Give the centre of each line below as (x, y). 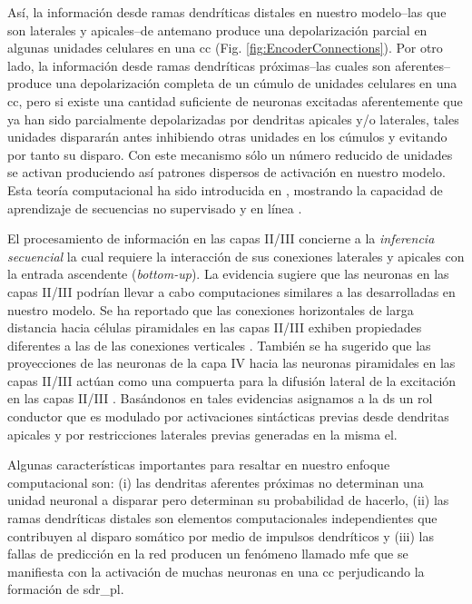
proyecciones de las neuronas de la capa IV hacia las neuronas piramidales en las (231, 363)
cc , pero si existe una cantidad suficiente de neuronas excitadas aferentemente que (235, 100)
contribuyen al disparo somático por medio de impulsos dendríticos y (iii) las (221, 535)
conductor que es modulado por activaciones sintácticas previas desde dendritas (228, 416)
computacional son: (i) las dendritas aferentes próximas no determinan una (216, 482)
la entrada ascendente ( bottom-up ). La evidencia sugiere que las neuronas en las (228, 274)
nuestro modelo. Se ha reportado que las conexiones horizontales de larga (211, 309)
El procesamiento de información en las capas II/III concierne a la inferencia (221, 238)
